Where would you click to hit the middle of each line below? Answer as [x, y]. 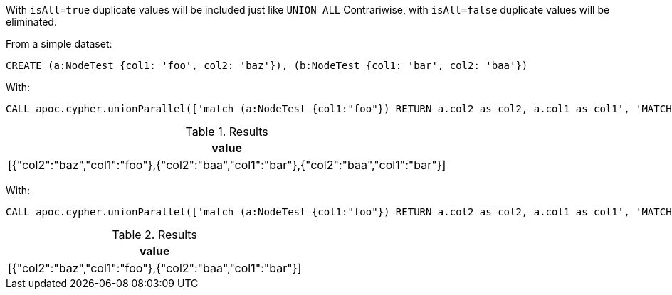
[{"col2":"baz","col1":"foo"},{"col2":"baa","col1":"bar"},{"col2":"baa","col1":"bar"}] [227, 165]
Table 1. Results [227, 132]
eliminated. [31, 22]
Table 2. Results [154, 235]
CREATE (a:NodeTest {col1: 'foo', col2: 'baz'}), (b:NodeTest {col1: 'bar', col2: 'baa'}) [267, 65]
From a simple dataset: [59, 44]
